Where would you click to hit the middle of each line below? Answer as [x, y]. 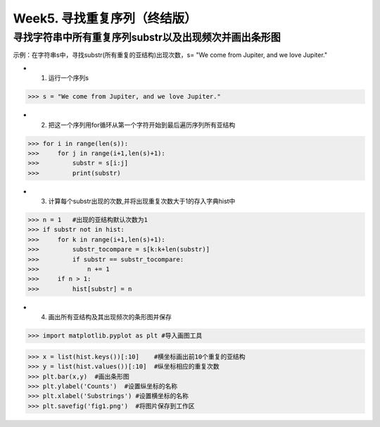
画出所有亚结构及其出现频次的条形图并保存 [110, 317]
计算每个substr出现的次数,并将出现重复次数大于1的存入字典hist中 [142, 202]
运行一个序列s [69, 78]
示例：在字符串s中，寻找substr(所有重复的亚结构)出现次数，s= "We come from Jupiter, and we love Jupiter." [170, 55]
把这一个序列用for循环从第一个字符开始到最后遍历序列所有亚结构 [142, 125]
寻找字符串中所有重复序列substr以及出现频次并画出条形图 [147, 37]
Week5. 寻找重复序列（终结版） [105, 18]
